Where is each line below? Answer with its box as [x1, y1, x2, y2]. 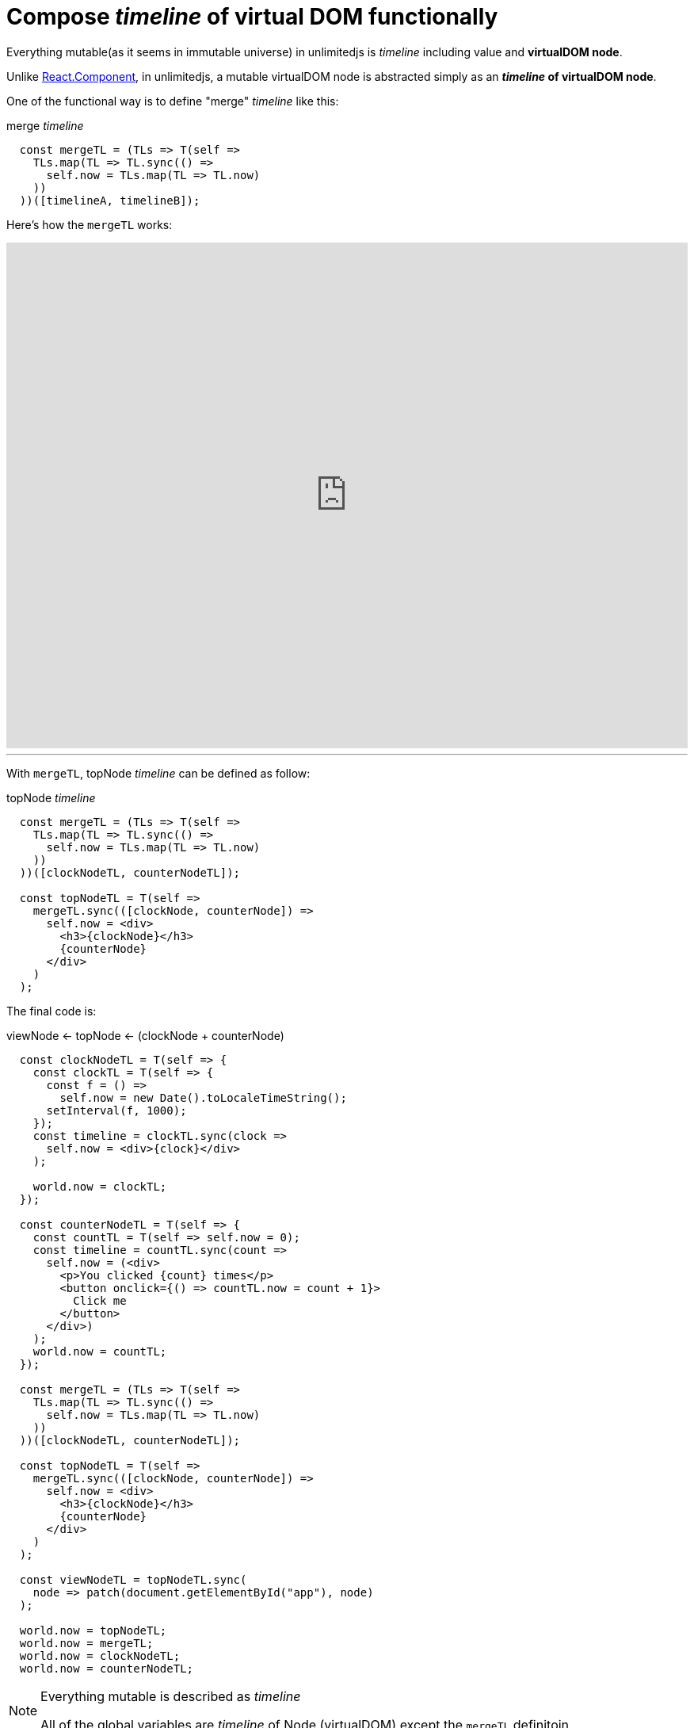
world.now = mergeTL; [19, 1636, 154, 1650]
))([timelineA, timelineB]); [19, 193, 200, 207]
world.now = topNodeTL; [19, 1623, 167, 1637]
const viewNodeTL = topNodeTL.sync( [19, 1573, 247, 1586]
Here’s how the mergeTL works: [6, 217, 173, 231]
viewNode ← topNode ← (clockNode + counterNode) [6, 1028, 284, 1042]
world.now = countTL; [32, 1344, 167, 1358]
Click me [73, 1294, 127, 1307]
